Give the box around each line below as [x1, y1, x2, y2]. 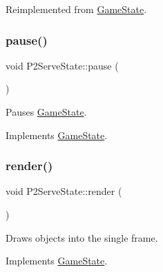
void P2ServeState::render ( [6, 184, 122, 198]
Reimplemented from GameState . [6, 2, 147, 16]
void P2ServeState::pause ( [6, 58, 119, 72]
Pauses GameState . [6, 105, 87, 118]
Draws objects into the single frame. [6, 230, 158, 244]
